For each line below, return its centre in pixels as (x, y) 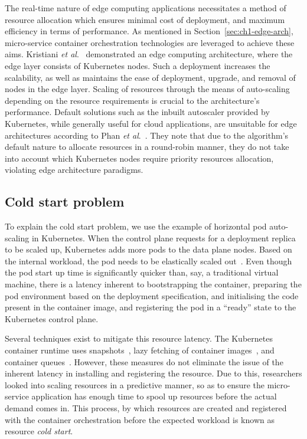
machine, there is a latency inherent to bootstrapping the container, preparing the (153, 284)
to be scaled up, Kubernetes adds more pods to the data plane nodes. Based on (148, 249)
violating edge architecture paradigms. (74, 170)
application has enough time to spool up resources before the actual (154, 396)
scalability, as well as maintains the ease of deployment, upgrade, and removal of (150, 77)
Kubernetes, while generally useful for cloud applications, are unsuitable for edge (151, 123)
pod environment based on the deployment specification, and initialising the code (152, 295)
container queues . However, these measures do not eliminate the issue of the (144, 361)
